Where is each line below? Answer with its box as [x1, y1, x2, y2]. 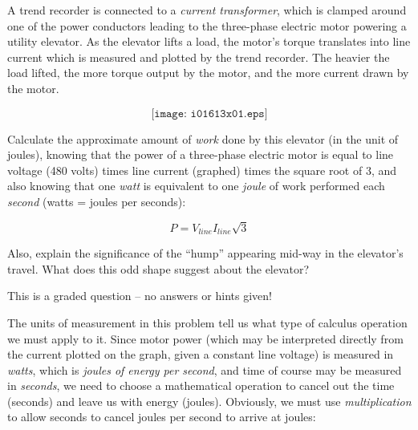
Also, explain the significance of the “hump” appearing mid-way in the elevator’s [7, 245, 404, 262]
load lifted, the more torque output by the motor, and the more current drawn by [7, 64, 409, 81]
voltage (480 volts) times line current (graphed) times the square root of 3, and [7, 161, 397, 178]
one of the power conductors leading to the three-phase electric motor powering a [7, 17, 407, 34]
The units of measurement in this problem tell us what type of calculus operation [7, 314, 408, 331]
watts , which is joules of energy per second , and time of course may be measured [7, 361, 402, 378]
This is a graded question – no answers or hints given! [7, 287, 272, 304]
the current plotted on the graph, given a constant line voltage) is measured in [7, 346, 394, 363]
